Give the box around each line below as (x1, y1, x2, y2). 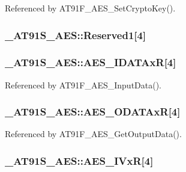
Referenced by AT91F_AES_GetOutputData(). (5, 127, 182, 140)
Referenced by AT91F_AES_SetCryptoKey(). (5, 2, 176, 14)
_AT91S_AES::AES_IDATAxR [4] (5, 55, 176, 70)
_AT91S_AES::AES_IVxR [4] (5, 153, 154, 168)
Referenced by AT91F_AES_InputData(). (5, 78, 162, 91)
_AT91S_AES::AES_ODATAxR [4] (5, 104, 181, 119)
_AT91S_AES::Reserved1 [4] (5, 27, 146, 42)
